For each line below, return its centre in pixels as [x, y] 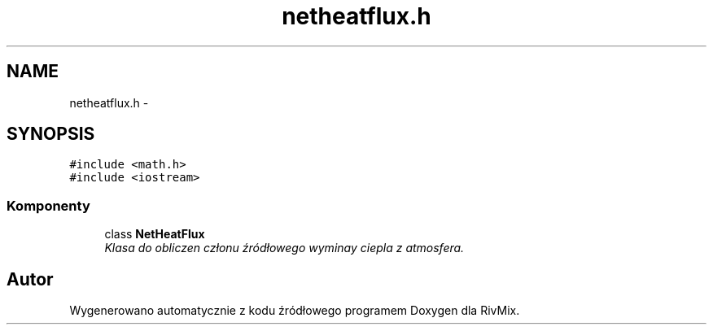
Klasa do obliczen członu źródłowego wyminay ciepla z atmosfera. [284, 248]
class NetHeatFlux [155, 234]
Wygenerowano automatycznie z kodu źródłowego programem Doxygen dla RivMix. [295, 311]
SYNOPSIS [51, 134]
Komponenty [48, 205]
